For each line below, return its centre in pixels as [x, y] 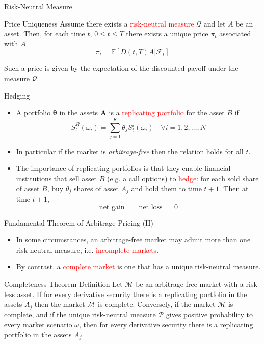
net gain [112, 207]
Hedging [17, 95]
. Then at [234, 188]
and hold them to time [166, 188]
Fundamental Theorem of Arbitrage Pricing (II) [79, 222]
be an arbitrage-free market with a [190, 284]
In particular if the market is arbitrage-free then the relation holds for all [130, 151]
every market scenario [38, 324]
